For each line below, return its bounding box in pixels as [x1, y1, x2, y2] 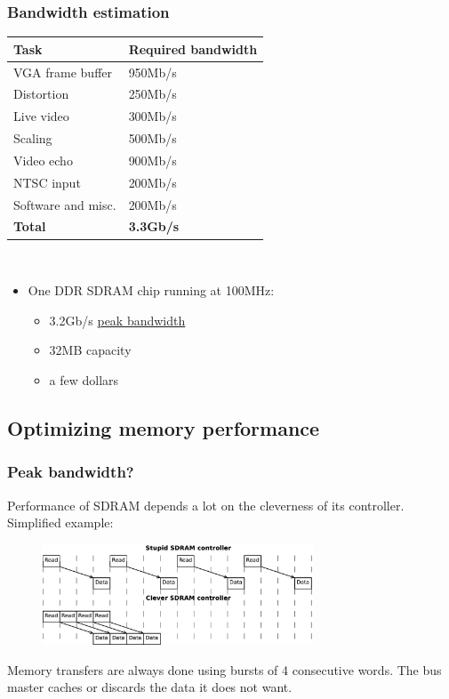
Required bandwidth [128, 39, 258, 58]
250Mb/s [128, 84, 177, 103]
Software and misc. [13, 195, 116, 213]
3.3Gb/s [128, 217, 180, 236]
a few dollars [49, 370, 119, 389]
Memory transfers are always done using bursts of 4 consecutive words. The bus [7, 660, 442, 679]
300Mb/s [128, 107, 177, 125]
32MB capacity [49, 341, 132, 359]
